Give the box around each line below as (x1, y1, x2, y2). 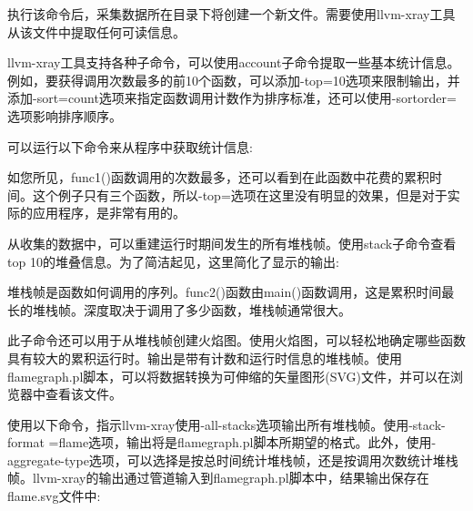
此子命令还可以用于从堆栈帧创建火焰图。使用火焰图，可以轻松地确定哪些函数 (7, 331, 466, 350)
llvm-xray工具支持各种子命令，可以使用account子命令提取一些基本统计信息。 (7, 53, 460, 72)
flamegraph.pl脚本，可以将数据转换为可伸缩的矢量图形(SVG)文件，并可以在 (7, 366, 451, 385)
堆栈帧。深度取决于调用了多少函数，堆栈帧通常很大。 (32, 300, 351, 319)
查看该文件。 (45, 384, 122, 404)
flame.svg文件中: (7, 486, 101, 506)
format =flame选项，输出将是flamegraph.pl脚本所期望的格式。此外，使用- (7, 433, 437, 452)
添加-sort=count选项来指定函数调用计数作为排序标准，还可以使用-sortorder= (7, 88, 457, 107)
